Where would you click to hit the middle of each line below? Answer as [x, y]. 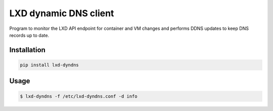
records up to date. [29, 35]
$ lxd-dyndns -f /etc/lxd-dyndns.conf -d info [79, 96]
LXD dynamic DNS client [62, 13]
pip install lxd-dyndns [50, 65]
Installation [27, 50]
